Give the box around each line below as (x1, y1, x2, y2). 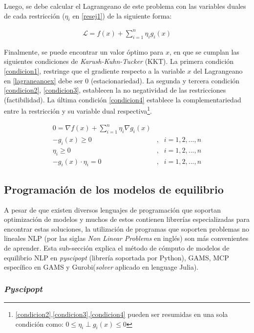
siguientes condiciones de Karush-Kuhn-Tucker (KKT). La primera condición (4, 56, 234, 66)
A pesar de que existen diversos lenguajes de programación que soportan (4, 204, 221, 215)
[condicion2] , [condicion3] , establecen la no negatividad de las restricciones (4, 85, 226, 95)
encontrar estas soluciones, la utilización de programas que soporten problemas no (4, 223, 250, 234)
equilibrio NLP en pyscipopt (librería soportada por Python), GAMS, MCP (4, 252, 229, 262)
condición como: (15, 318, 63, 329)
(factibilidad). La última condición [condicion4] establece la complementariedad (4, 94, 241, 104)
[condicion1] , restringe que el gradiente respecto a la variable (4, 65, 185, 76)
